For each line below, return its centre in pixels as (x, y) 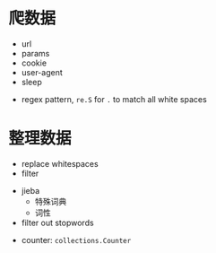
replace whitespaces (60, 163)
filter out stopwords (58, 222)
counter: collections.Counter (76, 240)
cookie (34, 63)
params (35, 53)
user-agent (42, 72)
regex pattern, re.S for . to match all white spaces (114, 99)
